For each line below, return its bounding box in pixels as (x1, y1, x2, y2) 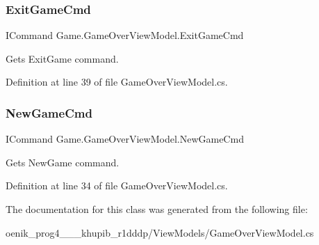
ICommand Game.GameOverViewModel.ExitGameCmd (6, 28, 244, 42)
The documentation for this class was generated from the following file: (6, 202, 308, 216)
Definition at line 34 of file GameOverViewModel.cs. (6, 178, 228, 193)
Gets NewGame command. (6, 155, 120, 169)
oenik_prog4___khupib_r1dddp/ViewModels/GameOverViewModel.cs (6, 225, 314, 239)
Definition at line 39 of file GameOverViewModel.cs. (6, 74, 228, 89)
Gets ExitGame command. (6, 51, 119, 65)
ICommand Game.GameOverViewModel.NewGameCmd (6, 132, 244, 146)
